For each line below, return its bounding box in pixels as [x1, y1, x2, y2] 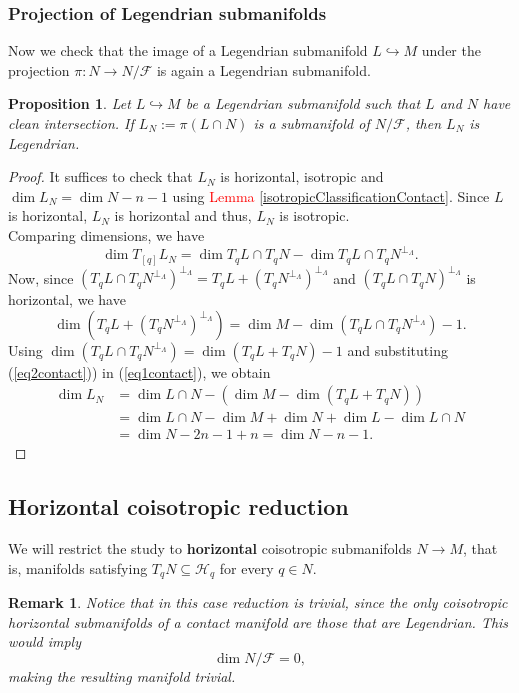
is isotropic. [279, 205, 350, 226]
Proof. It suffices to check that [8, 166, 193, 187]
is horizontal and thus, [114, 205, 252, 226]
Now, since [8, 267, 74, 288]
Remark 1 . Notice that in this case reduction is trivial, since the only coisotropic [8, 592, 508, 613]
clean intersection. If [8, 113, 134, 133]
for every [219, 557, 274, 578]
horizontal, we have [8, 289, 126, 310]
